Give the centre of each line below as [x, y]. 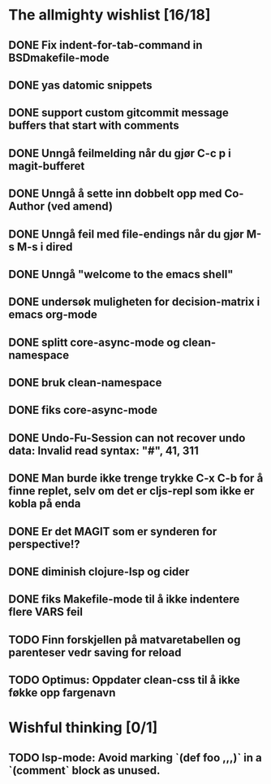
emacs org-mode [53, 315]
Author [26, 206]
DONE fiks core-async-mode [83, 410]
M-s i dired [45, 247]
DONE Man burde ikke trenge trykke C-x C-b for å [136, 479]
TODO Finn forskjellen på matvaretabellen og [125, 640]
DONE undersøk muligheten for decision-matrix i [134, 302]
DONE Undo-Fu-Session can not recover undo [127, 438]
